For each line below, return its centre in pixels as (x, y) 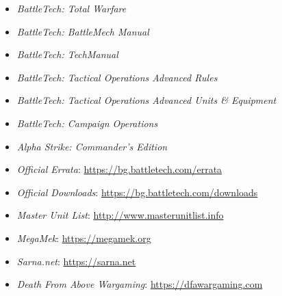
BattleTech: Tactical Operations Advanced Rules (117, 77)
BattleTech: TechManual (67, 54)
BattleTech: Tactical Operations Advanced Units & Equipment (146, 100)
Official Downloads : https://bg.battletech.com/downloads (137, 192)
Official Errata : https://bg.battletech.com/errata (119, 169)
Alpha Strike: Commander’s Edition (92, 146)
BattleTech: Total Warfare (72, 8)
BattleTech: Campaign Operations (87, 123)
